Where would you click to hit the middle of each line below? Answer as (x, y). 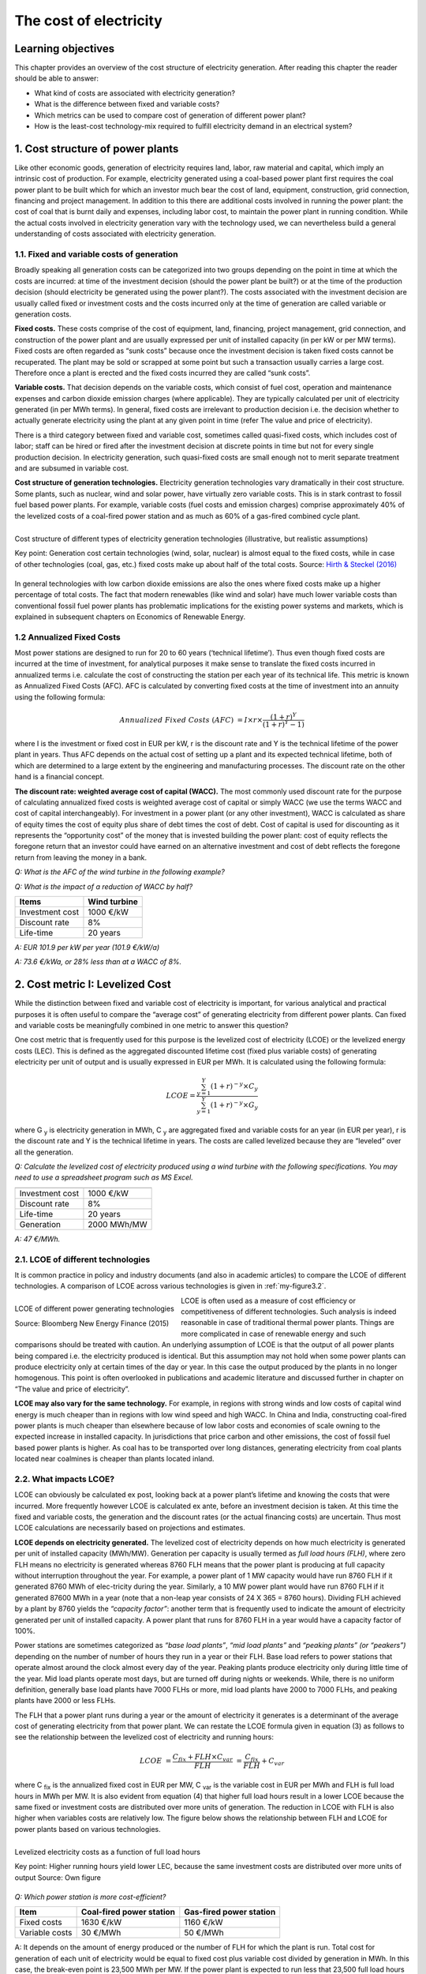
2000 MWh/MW (118, 1224)
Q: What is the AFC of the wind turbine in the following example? (120, 872)
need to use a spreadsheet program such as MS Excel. (104, 1177)
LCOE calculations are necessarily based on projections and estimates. (130, 1528)
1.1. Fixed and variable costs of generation (96, 254)
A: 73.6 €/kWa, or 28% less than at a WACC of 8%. (98, 962)
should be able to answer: (56, 78)
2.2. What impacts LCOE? (64, 1479)
